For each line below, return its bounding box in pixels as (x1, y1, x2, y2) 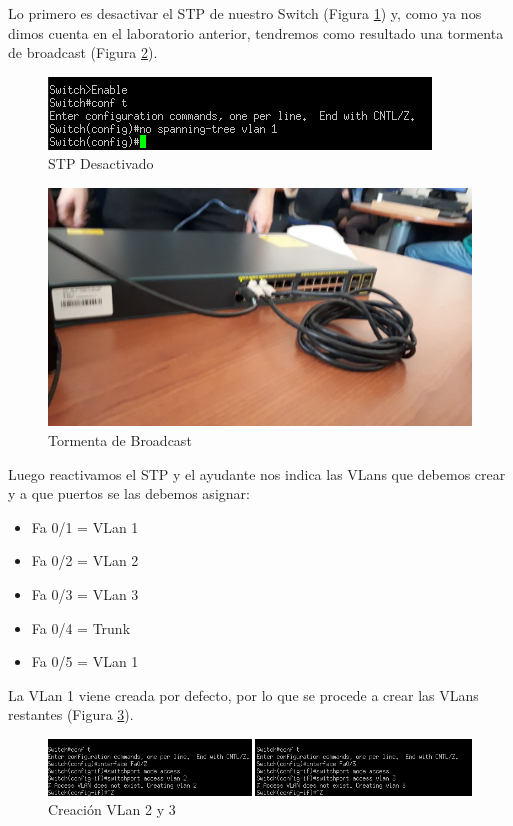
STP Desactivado (48, 153, 154, 174)
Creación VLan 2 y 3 (48, 799, 176, 820)
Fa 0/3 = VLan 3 (31, 584, 139, 605)
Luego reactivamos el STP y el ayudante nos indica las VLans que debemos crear (8, 463, 506, 484)
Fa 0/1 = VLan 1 (31, 516, 139, 537)
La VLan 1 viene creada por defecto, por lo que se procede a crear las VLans (8, 684, 479, 705)
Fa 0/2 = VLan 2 (31, 550, 139, 571)
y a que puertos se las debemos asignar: (8, 483, 250, 504)
